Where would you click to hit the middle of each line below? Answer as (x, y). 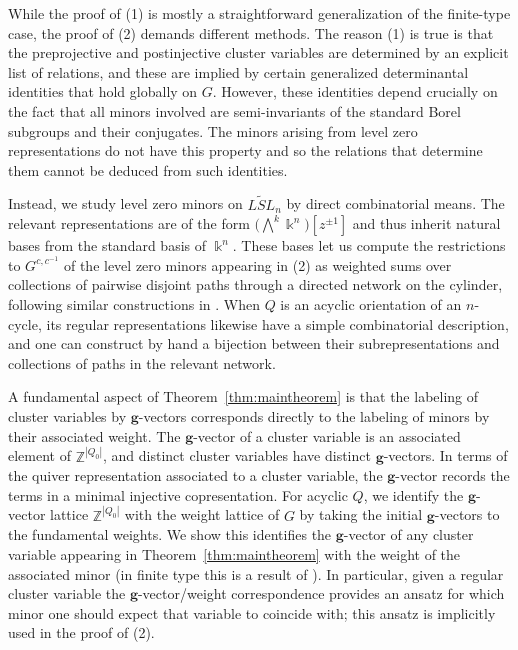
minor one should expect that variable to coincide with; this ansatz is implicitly (252, 612)
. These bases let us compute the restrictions (369, 245)
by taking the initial (361, 514)
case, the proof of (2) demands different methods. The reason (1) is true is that (251, 32)
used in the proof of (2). (81, 632)
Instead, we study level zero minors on (125, 203)
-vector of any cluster (408, 534)
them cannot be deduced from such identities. (148, 169)
